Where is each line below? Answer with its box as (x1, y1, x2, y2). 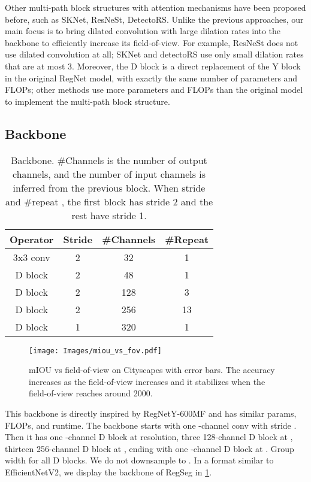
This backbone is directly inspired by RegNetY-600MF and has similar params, (5, 407, 297, 419)
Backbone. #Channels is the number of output (11, 153, 207, 167)
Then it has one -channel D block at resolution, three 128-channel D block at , (5, 431, 293, 443)
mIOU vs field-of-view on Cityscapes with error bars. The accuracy (29, 363, 275, 376)
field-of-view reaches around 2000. (29, 387, 153, 399)
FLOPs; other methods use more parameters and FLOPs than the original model (5, 83, 303, 96)
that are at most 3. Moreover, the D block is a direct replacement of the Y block (5, 59, 301, 72)
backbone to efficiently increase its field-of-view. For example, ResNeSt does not (5, 36, 298, 48)
